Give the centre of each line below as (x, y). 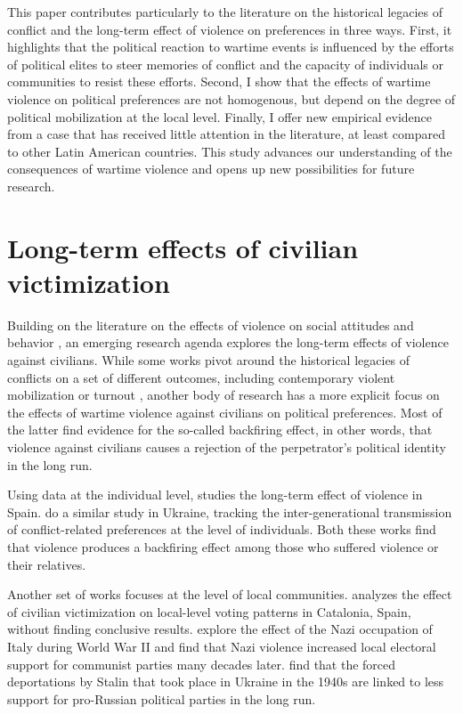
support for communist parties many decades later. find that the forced (202, 664)
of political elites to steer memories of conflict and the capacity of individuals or (226, 64)
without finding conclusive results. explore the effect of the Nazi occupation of (220, 629)
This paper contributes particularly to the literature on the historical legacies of (225, 12)
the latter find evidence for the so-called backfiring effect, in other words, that (220, 430)
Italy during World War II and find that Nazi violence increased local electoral (222, 646)
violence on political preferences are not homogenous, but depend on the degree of (231, 98)
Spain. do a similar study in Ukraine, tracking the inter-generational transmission (230, 511)
